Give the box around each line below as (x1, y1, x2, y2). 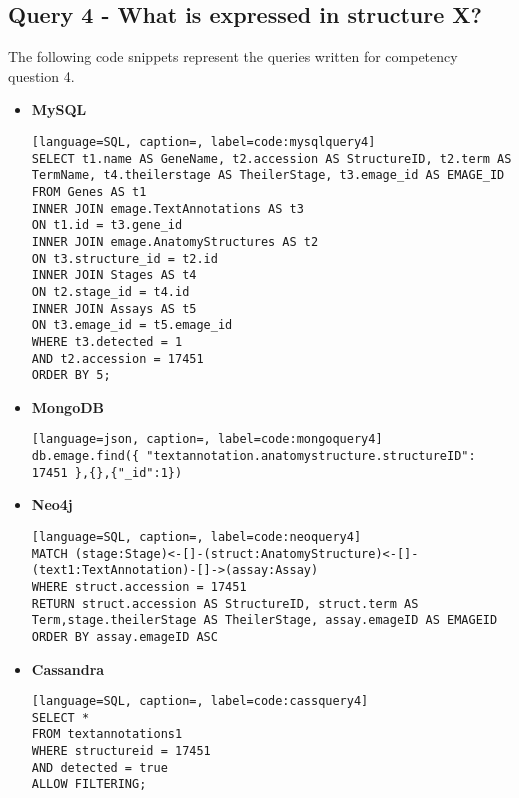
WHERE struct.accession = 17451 (31, 579, 247, 594)
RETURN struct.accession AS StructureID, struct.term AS (31, 596, 419, 611)
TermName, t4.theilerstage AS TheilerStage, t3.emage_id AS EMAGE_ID (31, 168, 505, 183)
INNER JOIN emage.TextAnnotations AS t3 (31, 201, 304, 216)
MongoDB (31, 396, 104, 417)
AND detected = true (31, 760, 168, 775)
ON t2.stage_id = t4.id (31, 284, 190, 299)
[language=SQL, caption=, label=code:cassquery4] (31, 694, 369, 709)
